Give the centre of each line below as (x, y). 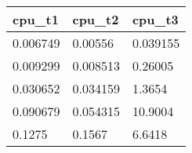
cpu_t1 (36, 19)
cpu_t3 (155, 19)
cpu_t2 (96, 19)
